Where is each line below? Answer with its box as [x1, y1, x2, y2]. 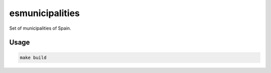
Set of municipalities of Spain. [9, 25, 71, 31]
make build [20, 54, 47, 60]
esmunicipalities [9, 8, 80, 19]
